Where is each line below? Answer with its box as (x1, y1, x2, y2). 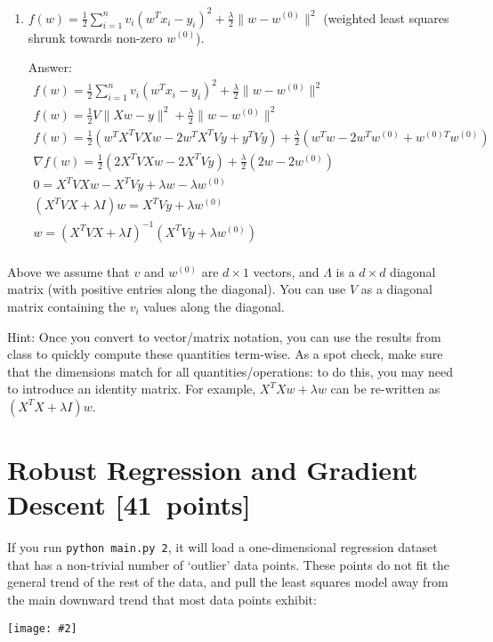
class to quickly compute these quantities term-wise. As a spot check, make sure (7, 345, 443, 363)
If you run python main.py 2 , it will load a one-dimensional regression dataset (7, 538, 438, 557)
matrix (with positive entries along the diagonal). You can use (7, 280, 346, 298)
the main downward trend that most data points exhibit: (7, 590, 317, 609)
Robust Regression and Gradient (7, 451, 418, 488)
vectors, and (253, 262, 319, 280)
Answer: (28, 58, 72, 77)
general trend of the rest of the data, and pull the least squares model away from (7, 573, 449, 591)
